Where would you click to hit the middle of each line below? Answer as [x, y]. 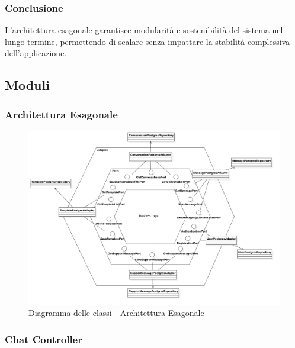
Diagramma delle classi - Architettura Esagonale [116, 313]
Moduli [27, 85]
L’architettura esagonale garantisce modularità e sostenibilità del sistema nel [144, 30]
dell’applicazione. [36, 53]
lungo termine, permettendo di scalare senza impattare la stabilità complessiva [147, 41]
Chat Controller [44, 339]
